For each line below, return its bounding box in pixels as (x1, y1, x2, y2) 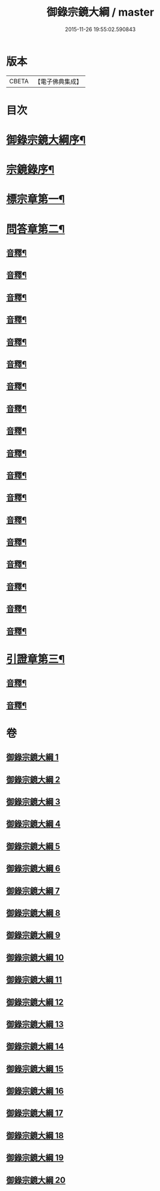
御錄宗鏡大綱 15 (6, 1063, 64, 1074)
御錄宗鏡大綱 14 (6, 1041, 64, 1052)
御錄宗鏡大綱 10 (6, 952, 64, 963)
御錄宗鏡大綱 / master (47, 5, 154, 19)
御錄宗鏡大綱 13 (6, 1019, 64, 1029)
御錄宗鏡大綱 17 (6, 1108, 64, 1118)
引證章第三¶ (6, 652, 65, 666)
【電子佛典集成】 (34, 77, 82, 86)
